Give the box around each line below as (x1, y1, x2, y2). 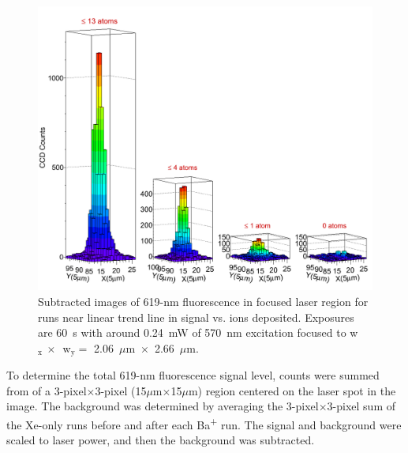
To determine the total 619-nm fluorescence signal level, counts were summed (6, 367, 380, 383)
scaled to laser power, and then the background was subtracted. (6, 432, 315, 448)
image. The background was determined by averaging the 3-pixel (6, 398, 319, 414)
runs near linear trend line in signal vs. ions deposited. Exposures (38, 308, 354, 325)
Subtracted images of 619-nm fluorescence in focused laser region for (38, 293, 369, 309)
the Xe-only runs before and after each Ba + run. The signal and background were (6, 414, 402, 432)
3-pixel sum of (327, 398, 396, 414)
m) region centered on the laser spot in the (188, 382, 396, 398)
